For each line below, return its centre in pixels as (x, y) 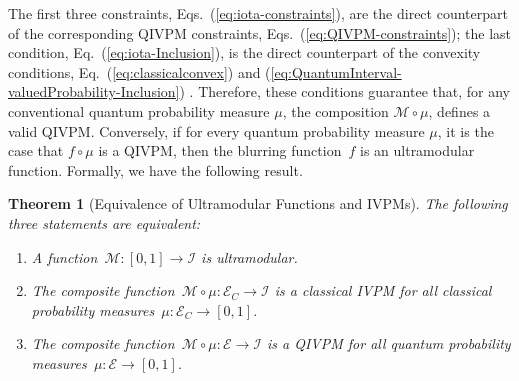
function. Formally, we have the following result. (155, 169)
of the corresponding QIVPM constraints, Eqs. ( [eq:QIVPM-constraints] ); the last (260, 32)
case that (36, 150)
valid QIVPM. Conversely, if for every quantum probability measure (216, 130)
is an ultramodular (417, 150)
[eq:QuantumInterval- (336, 71)
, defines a (459, 110)
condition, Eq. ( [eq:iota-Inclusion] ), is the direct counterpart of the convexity (244, 52)
